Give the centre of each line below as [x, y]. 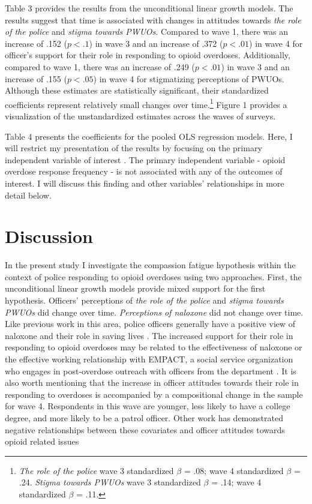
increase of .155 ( [36, 78]
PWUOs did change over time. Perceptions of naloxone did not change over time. [154, 312]
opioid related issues [42, 441]
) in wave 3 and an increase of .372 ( [156, 43]
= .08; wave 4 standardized [234, 470]
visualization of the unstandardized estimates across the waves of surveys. [140, 116]
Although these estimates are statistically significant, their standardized [137, 90]
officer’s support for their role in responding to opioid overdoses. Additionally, [148, 55]
